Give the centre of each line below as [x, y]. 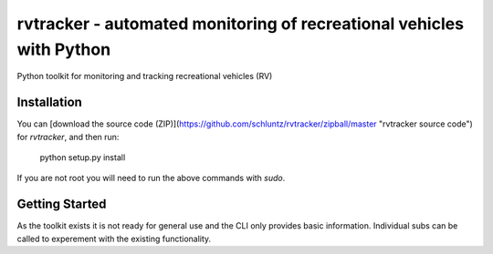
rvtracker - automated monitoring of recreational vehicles [241, 24]
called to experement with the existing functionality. [114, 239]
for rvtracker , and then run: [68, 137]
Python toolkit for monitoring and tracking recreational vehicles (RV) [145, 76]
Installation [49, 102]
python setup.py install [83, 157]
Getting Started [62, 204]
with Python [64, 49]
